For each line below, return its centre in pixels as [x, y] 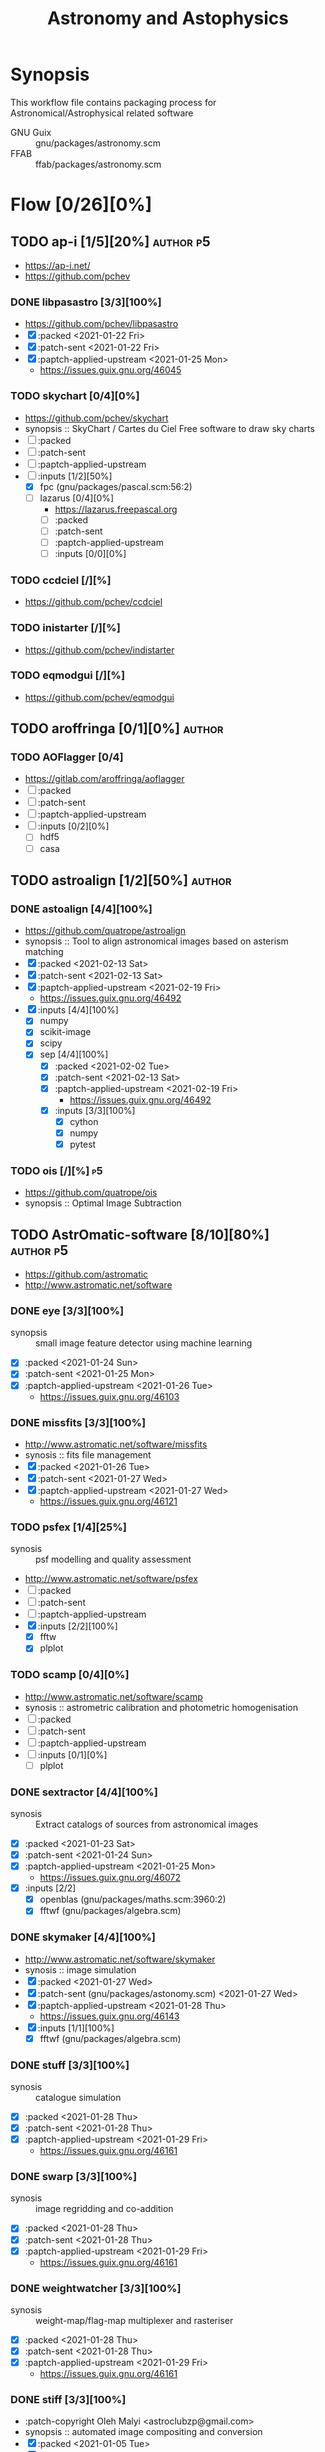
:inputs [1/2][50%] [75, 476]
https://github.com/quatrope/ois [91, 1193]
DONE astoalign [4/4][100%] [81, 909]
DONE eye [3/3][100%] [67, 1311]
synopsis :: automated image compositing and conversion [143, 2432]
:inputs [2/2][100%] [77, 1626]
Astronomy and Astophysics [168, 18]
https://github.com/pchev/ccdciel [93, 602]
